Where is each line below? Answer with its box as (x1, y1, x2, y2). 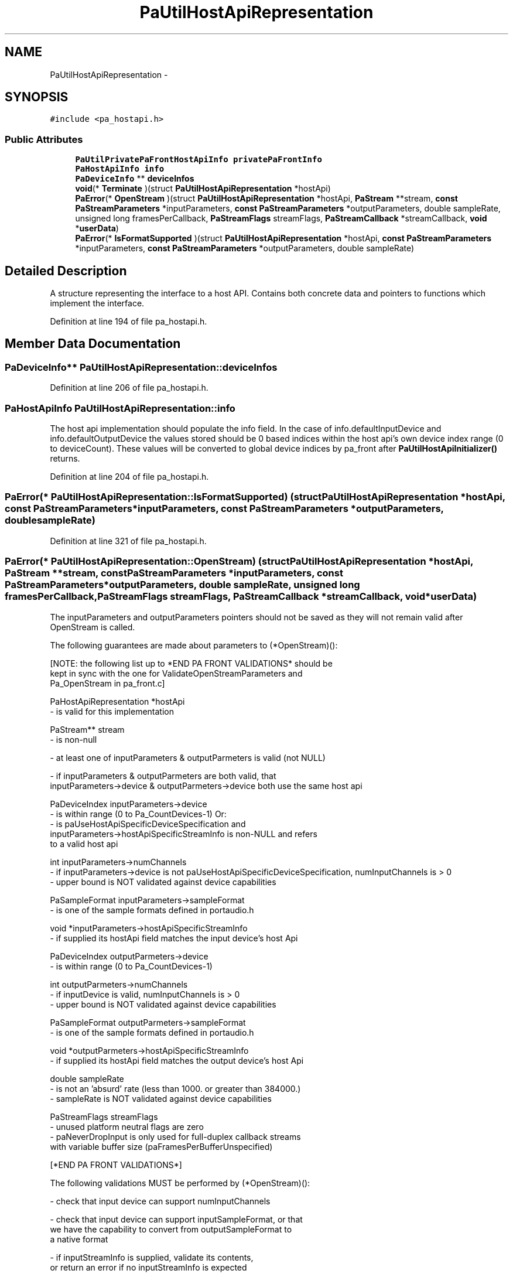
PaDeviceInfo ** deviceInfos (75, 173, 194, 184)
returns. (50, 453, 80, 463)
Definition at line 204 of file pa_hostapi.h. (50, 472, 209, 482)
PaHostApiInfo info (75, 164, 165, 174)
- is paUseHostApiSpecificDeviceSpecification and (50, 818, 246, 829)
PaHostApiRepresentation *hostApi (50, 696, 185, 706)
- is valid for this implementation (50, 706, 175, 716)
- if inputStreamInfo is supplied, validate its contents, (50, 1252, 254, 1262)
